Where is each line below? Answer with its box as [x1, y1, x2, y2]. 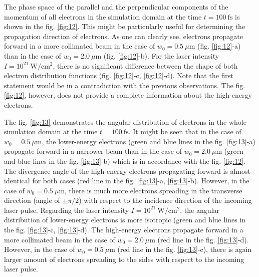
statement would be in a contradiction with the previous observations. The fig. [4, 80, 245, 90]
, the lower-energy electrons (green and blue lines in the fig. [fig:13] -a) [42, 136, 255, 146]
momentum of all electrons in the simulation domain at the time [4, 11, 202, 22]
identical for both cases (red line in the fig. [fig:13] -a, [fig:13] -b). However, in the [4, 175, 249, 186]
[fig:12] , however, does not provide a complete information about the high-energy [4, 90, 252, 100]
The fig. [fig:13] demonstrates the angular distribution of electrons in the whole [4, 116, 246, 127]
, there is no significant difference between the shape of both [53, 60, 238, 71]
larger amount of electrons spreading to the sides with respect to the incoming [4, 253, 244, 264]
